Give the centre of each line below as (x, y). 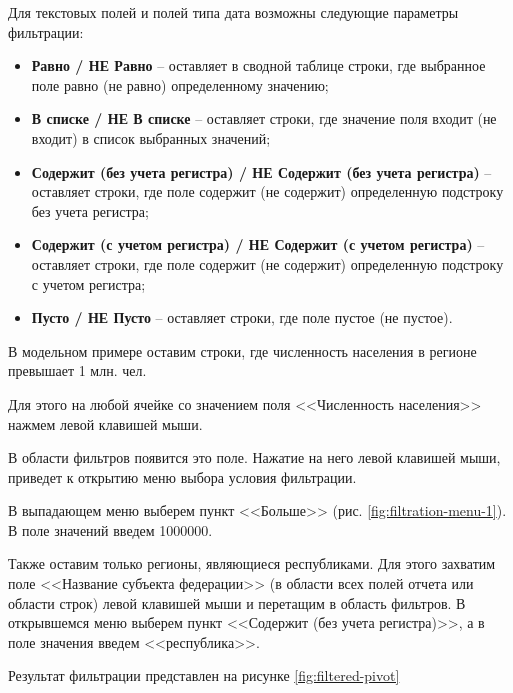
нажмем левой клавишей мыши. (105, 423)
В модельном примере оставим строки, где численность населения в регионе (242, 350)
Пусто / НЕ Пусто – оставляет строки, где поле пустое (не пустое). (242, 317)
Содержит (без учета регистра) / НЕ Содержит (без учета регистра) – (261, 171)
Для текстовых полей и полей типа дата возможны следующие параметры (233, 12)
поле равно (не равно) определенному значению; (180, 84)
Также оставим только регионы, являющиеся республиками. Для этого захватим (252, 563)
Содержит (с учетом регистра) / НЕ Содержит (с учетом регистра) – (258, 244)
